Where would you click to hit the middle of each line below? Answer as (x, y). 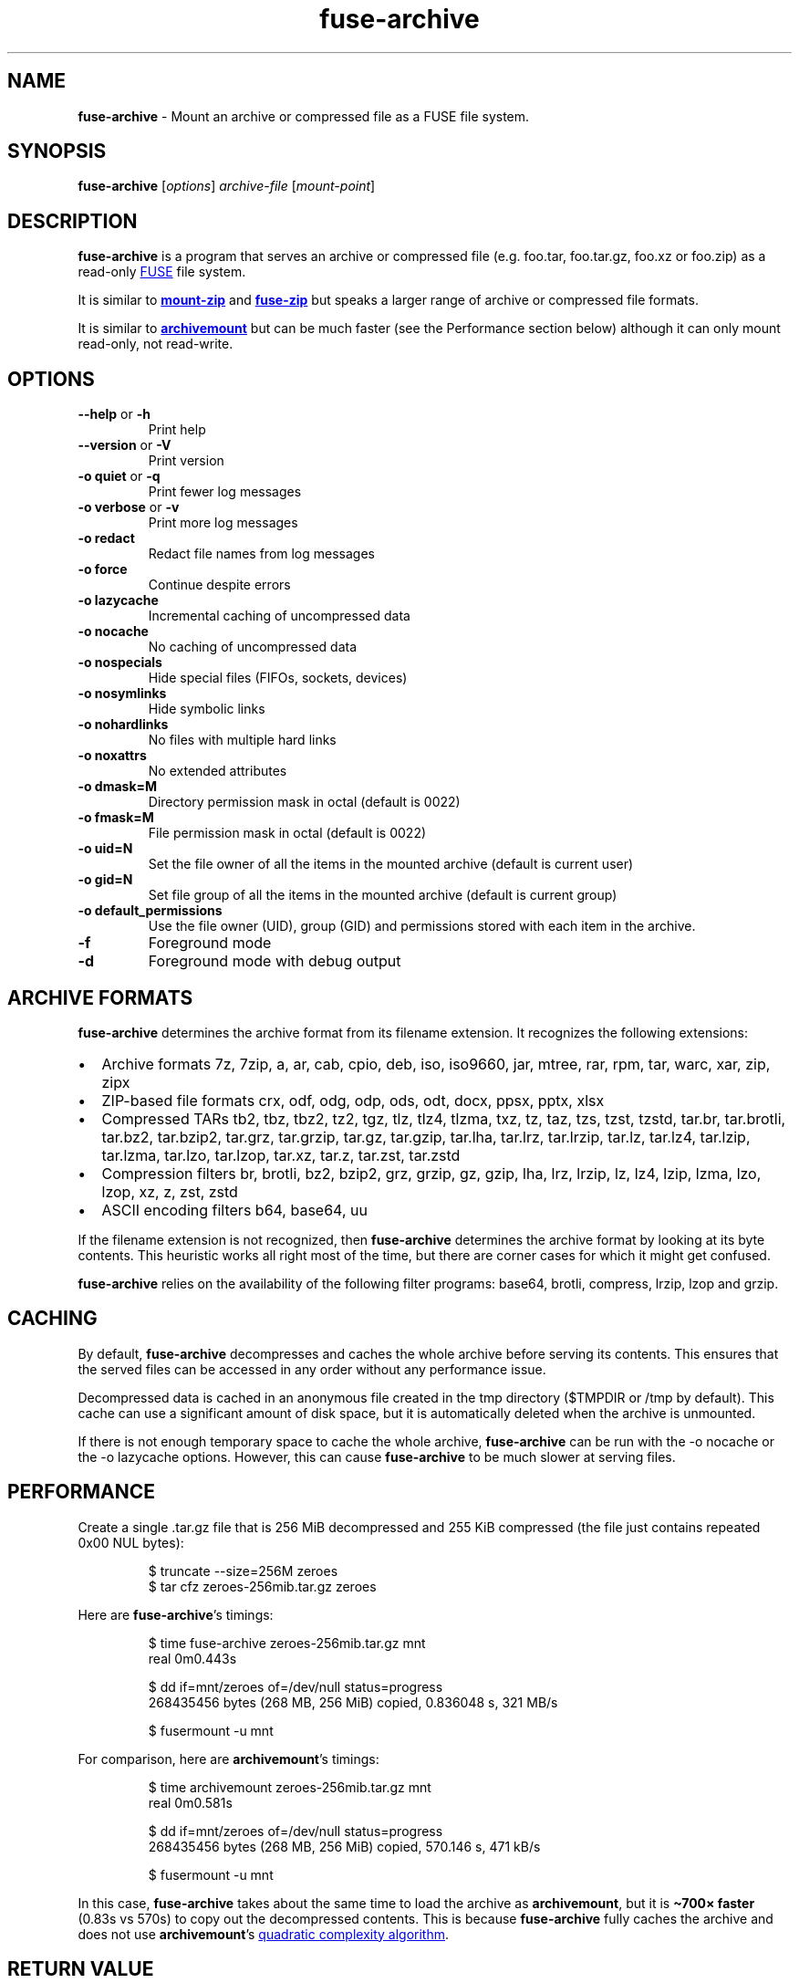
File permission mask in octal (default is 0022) (287, 833)
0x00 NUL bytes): (131, 1542)
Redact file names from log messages (261, 554)
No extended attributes (218, 771)
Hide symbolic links (207, 709)
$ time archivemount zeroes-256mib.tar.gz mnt (290, 1787)
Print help (177, 430)
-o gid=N (105, 880)
